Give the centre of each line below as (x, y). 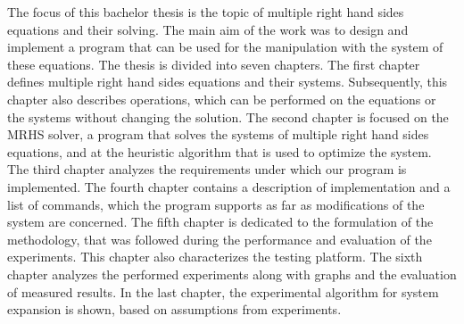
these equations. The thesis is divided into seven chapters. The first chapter (214, 64)
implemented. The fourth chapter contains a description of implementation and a (229, 186)
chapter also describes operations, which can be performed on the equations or (222, 99)
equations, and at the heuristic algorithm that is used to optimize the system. (220, 151)
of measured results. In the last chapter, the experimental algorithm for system (223, 291)
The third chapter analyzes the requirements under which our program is (207, 169)
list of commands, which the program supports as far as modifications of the (216, 204)
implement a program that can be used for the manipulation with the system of (225, 47)
